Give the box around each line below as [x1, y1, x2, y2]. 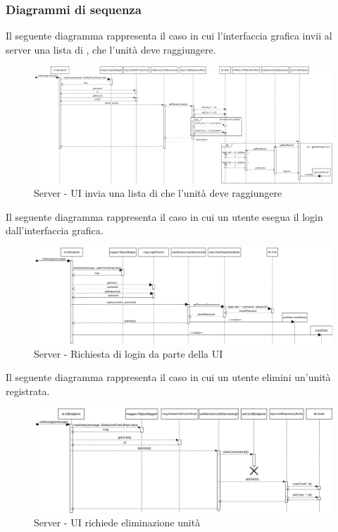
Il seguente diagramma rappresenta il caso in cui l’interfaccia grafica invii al [6, 28, 332, 43]
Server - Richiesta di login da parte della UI [34, 346, 223, 361]
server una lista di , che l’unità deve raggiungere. [6, 42, 216, 56]
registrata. [6, 383, 50, 398]
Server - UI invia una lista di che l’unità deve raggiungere [34, 186, 282, 200]
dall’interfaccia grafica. [6, 223, 104, 238]
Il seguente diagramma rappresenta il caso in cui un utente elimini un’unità [6, 370, 331, 385]
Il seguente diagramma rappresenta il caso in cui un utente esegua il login [6, 209, 323, 224]
